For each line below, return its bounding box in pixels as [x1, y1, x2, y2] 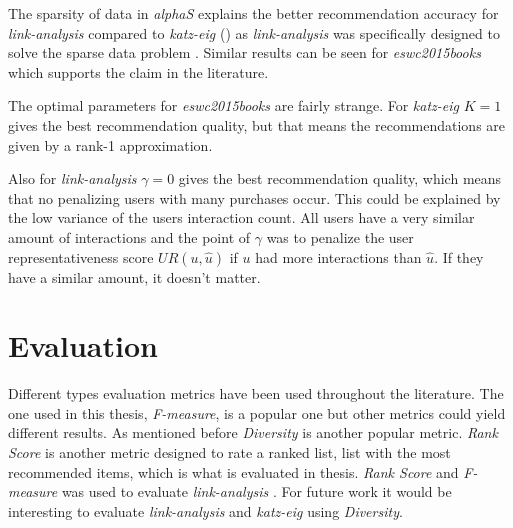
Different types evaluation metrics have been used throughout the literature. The [8, 383, 504, 404]
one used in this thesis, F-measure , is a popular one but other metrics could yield [8, 402, 506, 423]
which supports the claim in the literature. [8, 61, 269, 82]
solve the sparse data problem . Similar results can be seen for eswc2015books [8, 42, 481, 63]
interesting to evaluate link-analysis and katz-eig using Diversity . [8, 500, 403, 521]
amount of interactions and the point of [8, 226, 251, 247]
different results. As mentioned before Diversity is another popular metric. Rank [8, 422, 498, 443]
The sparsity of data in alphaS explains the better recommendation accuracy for [8, 3, 499, 23]
